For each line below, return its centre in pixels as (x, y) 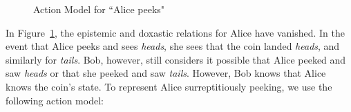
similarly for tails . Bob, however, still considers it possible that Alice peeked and (176, 59)
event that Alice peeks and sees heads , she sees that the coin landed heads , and (173, 46)
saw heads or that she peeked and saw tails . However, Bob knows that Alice (166, 73)
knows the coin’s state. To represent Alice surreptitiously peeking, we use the (169, 86)
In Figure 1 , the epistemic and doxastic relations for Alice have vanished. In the (175, 32)
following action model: (55, 100)
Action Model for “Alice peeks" (99, 9)
